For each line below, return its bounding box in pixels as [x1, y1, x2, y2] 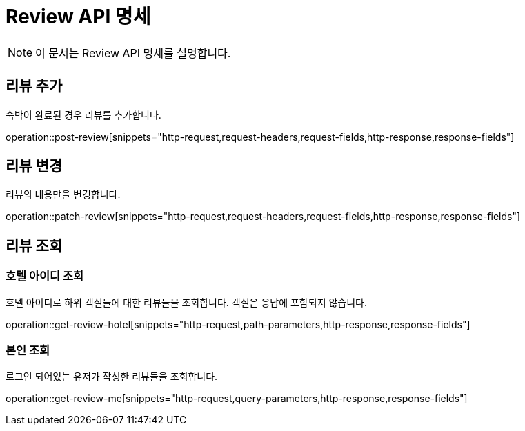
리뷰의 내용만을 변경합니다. [6, 188, 121, 201]
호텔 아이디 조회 [6, 269, 84, 283]
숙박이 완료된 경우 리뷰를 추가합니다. [6, 108, 161, 121]
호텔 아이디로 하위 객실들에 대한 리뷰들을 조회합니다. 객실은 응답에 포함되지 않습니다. [6, 296, 367, 308]
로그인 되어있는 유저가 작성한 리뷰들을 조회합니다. [6, 370, 218, 383]
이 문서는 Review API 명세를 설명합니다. [35, 46, 231, 60]
